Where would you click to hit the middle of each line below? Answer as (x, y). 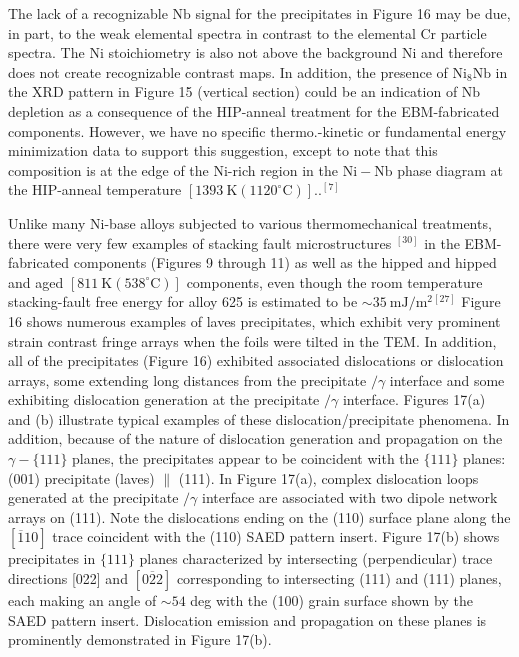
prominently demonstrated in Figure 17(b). (140, 639)
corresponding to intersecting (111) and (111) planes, (339, 578)
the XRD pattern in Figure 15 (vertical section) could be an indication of (233, 91)
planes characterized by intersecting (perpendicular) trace (316, 558)
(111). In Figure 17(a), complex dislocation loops (328, 477)
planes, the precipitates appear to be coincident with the (245, 458)
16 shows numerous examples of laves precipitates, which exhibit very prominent (254, 320)
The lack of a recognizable (88, 13)
